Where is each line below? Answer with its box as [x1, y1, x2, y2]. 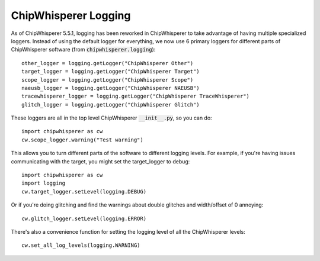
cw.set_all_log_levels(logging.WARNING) [21, 242, 140, 249]
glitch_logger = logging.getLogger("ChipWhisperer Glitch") [21, 101, 200, 108]
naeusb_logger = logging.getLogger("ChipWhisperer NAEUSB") [21, 85, 200, 91]
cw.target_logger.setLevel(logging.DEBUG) [21, 188, 147, 195]
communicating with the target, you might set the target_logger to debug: [11, 157, 190, 165]
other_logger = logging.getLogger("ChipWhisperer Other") [21, 60, 194, 66]
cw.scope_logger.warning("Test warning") [21, 136, 143, 143]
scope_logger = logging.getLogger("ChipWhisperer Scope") [21, 76, 194, 83]
